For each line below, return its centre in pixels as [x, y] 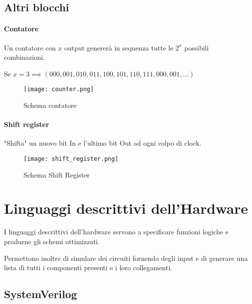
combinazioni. [25, 57]
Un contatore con [30, 47]
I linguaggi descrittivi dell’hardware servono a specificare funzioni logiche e [116, 232]
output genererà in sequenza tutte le [119, 47]
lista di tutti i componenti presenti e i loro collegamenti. [88, 267]
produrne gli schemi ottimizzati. [52, 241]
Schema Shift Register [57, 174]
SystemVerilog [41, 294]
